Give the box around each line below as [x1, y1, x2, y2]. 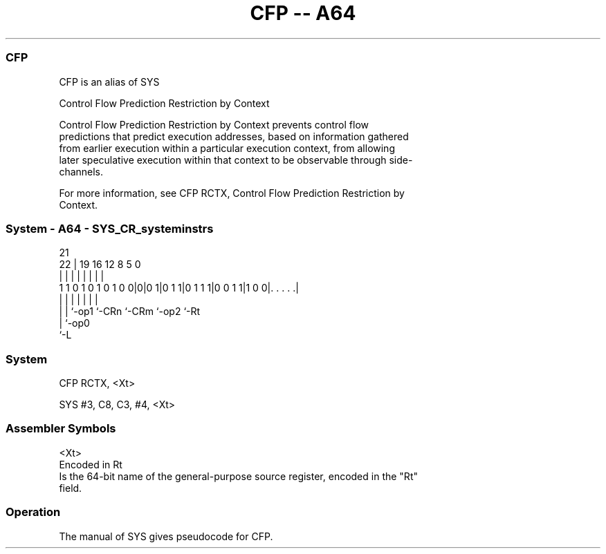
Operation [6, 505, 61, 519]
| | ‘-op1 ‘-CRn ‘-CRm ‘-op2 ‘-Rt [59, 305, 201, 318]
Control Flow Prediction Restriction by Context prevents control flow [59, 118, 369, 131]
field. [59, 481, 82, 494]
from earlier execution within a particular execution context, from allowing [59, 142, 395, 154]
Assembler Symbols [6, 421, 116, 436]
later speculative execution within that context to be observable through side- [59, 153, 413, 166]
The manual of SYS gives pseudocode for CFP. [59, 530, 273, 542]
